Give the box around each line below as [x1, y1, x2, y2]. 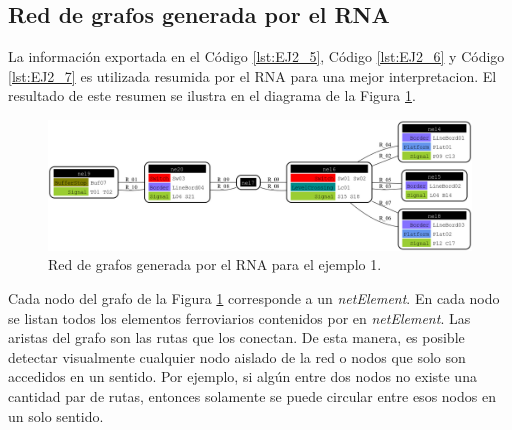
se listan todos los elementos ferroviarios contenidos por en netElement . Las [8, 307, 471, 328]
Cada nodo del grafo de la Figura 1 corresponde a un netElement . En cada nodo [8, 288, 500, 309]
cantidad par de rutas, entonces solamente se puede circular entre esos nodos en [8, 385, 496, 406]
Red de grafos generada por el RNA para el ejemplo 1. [48, 254, 382, 275]
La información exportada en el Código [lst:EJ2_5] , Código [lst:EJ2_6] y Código [8, 46, 505, 67]
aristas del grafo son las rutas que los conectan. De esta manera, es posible [8, 327, 465, 348]
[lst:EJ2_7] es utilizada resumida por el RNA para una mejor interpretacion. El [8, 65, 497, 86]
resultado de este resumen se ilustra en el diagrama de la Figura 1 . [8, 85, 416, 106]
